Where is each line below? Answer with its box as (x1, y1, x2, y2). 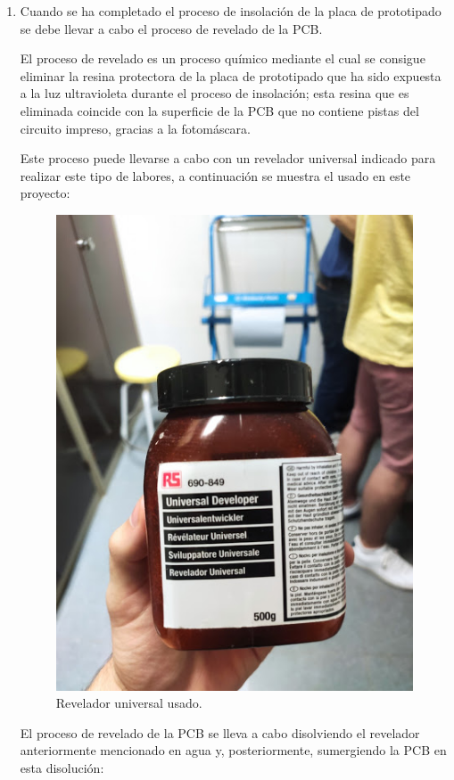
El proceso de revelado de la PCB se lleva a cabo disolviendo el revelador (20, 723, 420, 742)
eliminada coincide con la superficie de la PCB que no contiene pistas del (20, 101, 419, 119)
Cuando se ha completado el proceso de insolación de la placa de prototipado (20, 2, 442, 20)
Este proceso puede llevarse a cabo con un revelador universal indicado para (20, 149, 436, 168)
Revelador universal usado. (55, 694, 202, 712)
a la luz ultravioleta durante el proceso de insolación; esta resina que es (20, 84, 409, 103)
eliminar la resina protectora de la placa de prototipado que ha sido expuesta (20, 66, 442, 85)
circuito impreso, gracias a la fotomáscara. (20, 119, 251, 137)
